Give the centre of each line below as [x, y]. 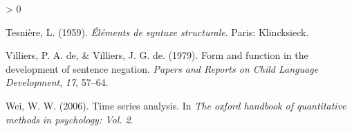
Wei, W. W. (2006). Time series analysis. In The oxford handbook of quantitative [176, 105]
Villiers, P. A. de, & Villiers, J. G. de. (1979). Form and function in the [157, 55]
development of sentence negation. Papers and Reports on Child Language [162, 68]
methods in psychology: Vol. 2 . [70, 119]
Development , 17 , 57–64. [57, 82]
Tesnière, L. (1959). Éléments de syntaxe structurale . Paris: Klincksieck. [157, 32]
